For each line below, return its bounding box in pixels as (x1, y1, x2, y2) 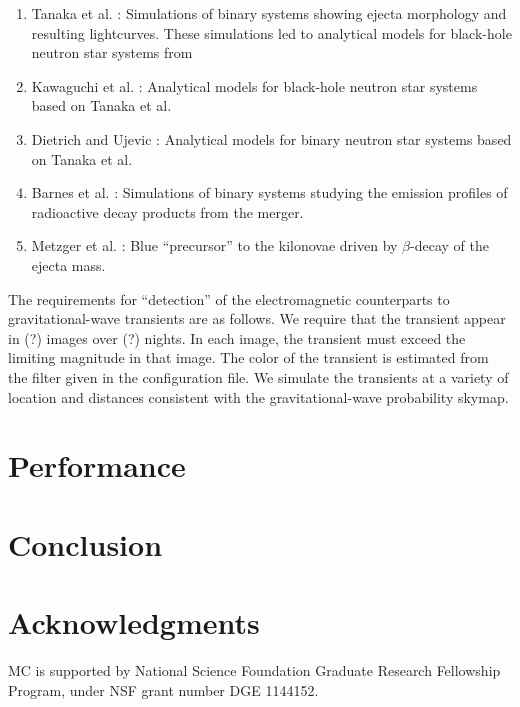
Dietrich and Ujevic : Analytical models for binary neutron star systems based (31, 128, 512, 149)
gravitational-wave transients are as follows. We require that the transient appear (8, 308, 506, 329)
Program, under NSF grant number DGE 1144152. (8, 679, 319, 700)
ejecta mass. (31, 254, 106, 275)
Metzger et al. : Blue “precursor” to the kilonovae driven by (31, 235, 398, 256)
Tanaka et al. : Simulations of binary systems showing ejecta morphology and (31, 3, 507, 23)
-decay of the (410, 235, 489, 256)
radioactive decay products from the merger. (31, 201, 304, 222)
